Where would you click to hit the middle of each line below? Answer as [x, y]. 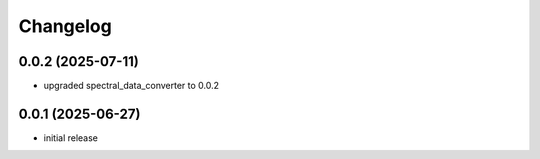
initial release [71, 137]
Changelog [65, 26]
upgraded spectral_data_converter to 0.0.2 [131, 86]
